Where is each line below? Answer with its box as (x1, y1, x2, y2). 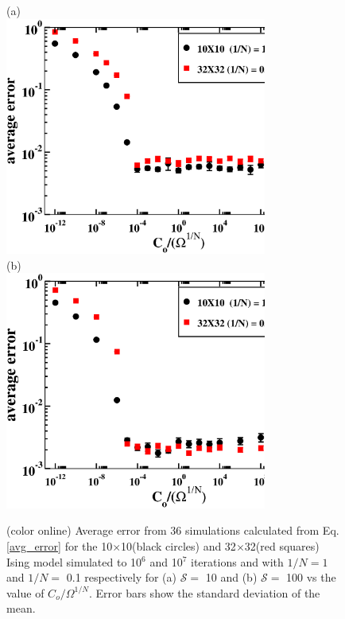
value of (6, 584, 45, 601)
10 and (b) (205, 569, 258, 586)
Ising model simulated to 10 (6, 553, 142, 570)
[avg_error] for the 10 (6, 537, 113, 554)
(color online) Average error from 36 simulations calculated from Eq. (6, 522, 339, 539)
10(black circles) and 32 (121, 537, 236, 554)
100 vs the (286, 569, 336, 586)
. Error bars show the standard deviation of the (88, 584, 320, 601)
